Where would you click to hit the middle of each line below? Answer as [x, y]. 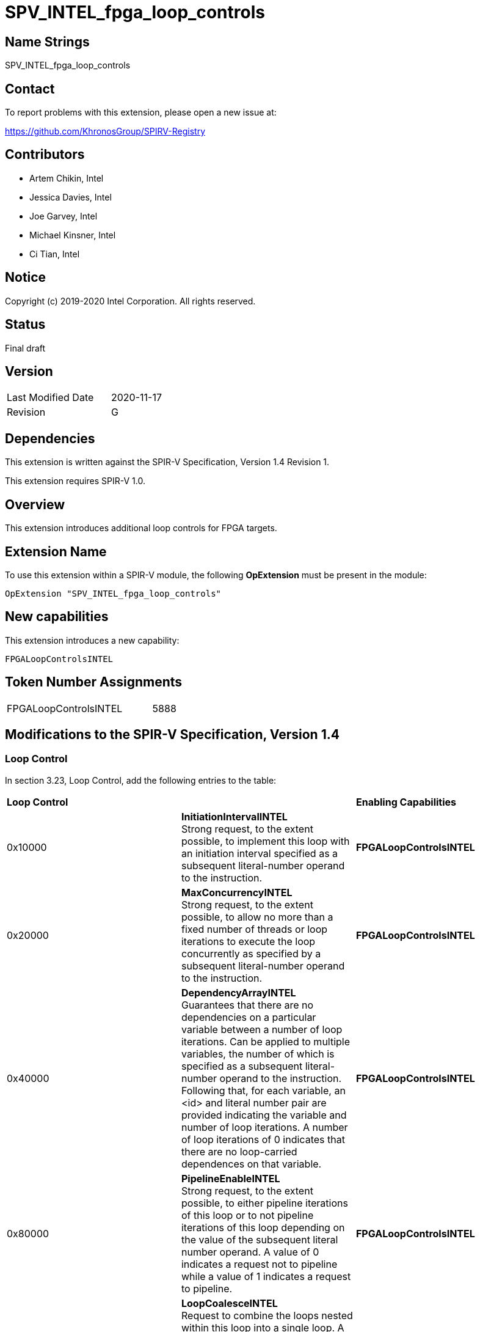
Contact [30, 89]
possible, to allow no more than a [257, 917]
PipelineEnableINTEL [231, 1178]
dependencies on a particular [249, 1017]
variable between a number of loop [262, 1029]
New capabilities [57, 617]
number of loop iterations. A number [264, 1127]
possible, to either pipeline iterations [264, 1203]
